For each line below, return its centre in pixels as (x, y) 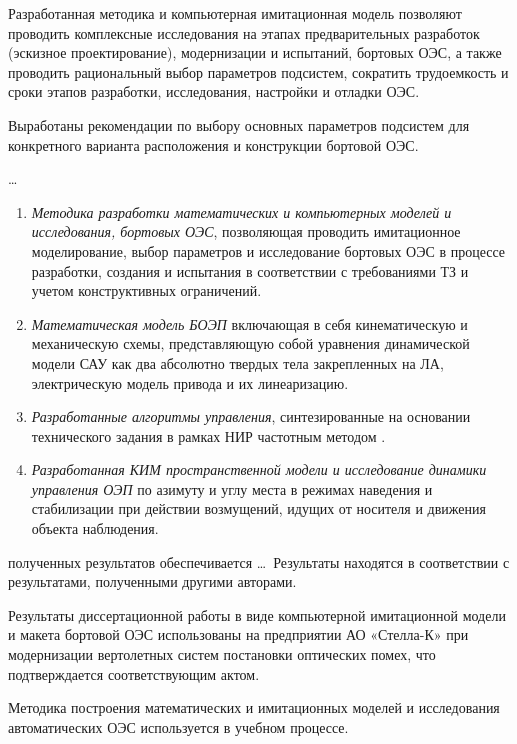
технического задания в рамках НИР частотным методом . (208, 435)
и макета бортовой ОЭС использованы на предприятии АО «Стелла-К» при (238, 634)
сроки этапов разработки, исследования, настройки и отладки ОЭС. (214, 91)
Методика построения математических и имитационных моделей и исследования (254, 707)
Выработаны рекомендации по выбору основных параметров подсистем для (239, 124)
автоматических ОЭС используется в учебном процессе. (178, 726)
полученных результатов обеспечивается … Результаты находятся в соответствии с (259, 561)
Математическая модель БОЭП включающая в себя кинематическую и (249, 323)
